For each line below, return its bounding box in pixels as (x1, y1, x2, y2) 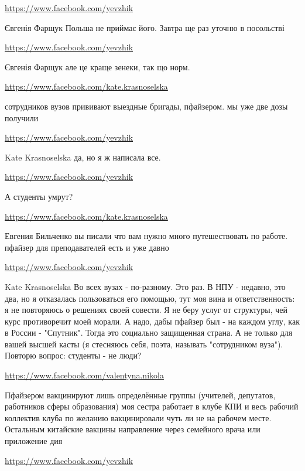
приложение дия (5, 435, 63, 447)
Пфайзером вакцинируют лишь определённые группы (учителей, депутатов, (5, 388, 276, 401)
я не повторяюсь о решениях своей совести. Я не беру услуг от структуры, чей (5, 303, 287, 316)
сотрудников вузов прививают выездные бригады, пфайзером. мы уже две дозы (5, 100, 288, 112)
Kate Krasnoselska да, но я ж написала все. (5, 151, 161, 163)
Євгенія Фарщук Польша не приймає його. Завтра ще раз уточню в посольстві (5, 21, 285, 33)
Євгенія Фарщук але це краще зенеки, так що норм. (5, 60, 190, 73)
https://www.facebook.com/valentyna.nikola (5, 369, 164, 381)
